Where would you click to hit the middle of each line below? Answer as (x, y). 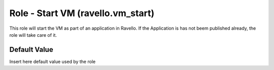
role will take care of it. (33, 35)
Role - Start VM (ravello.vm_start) (82, 13)
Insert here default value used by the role (53, 61)
